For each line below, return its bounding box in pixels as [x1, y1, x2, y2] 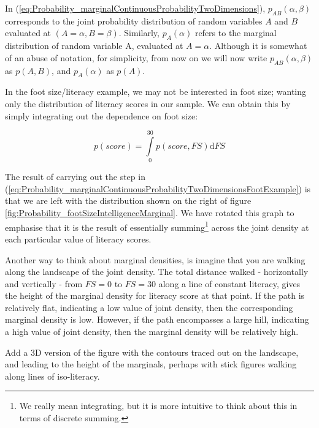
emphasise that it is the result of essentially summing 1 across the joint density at [5, 219, 309, 233]
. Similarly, [118, 26, 159, 39]
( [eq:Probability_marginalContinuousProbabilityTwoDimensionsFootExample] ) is [5, 182, 311, 195]
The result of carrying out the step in [5, 170, 145, 183]
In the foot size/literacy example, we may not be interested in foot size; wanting [5, 85, 307, 98]
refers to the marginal [194, 26, 277, 39]
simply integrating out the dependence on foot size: [5, 109, 198, 122]
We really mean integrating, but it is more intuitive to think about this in [19, 399, 298, 412]
